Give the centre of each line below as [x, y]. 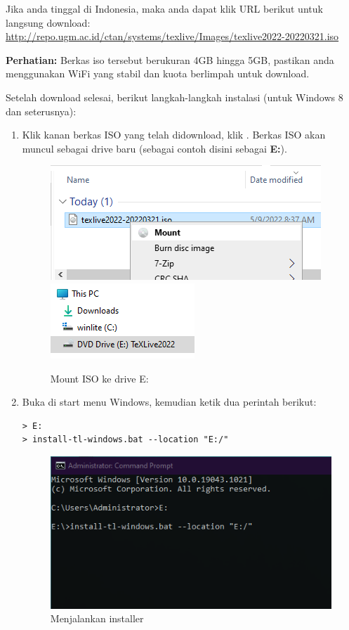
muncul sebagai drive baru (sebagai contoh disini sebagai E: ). [154, 148]
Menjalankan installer [97, 618]
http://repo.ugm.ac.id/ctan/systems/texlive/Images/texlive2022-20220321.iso [172, 36]
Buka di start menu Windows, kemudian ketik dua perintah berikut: [169, 402]
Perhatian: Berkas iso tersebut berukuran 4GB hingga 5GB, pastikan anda [170, 59]
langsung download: [48, 22]
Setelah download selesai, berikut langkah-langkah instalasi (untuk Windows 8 [174, 97]
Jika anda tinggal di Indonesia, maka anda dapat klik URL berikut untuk [164, 8]
